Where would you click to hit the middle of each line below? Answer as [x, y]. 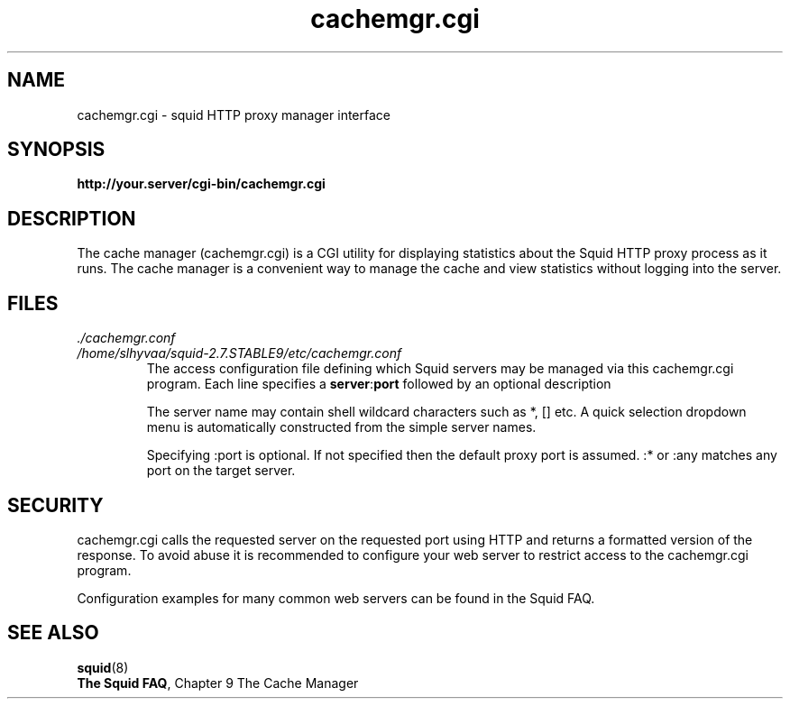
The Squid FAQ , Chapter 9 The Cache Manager [218, 683]
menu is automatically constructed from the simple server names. [341, 427]
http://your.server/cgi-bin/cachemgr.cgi [201, 184]
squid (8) [103, 667]
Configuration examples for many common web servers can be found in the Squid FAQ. [336, 598]
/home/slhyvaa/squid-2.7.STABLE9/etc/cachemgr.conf [239, 353]
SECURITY [55, 505]
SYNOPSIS [56, 150]
